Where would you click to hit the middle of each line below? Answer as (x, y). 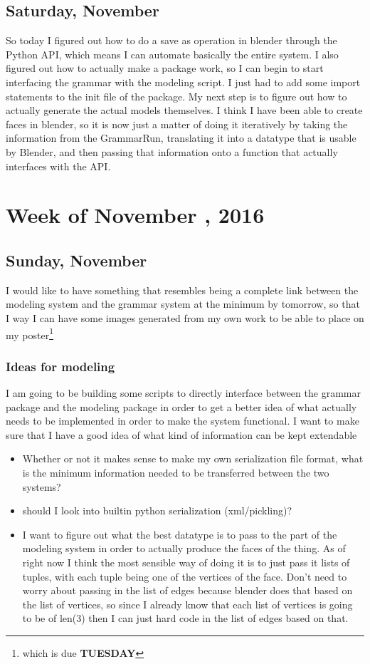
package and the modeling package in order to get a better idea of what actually (181, 406)
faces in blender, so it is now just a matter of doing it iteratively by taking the (177, 124)
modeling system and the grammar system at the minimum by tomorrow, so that (183, 304)
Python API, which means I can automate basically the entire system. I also (172, 54)
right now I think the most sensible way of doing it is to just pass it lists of (186, 562)
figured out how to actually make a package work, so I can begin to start (165, 68)
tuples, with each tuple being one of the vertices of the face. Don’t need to (185, 576)
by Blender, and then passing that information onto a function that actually (172, 151)
